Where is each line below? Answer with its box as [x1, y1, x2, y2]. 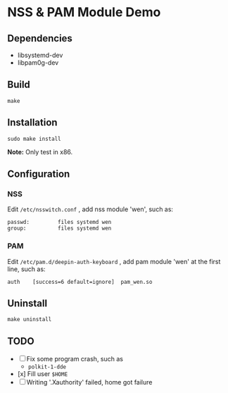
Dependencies [7, 32, 72, 44]
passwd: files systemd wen [7, 219, 112, 226]
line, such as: [7, 265, 46, 273]
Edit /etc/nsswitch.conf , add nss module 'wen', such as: [7, 205, 174, 213]
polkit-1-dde [27, 363, 67, 370]
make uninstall [7, 316, 52, 323]
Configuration [7, 168, 70, 180]
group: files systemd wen [7, 225, 112, 232]
